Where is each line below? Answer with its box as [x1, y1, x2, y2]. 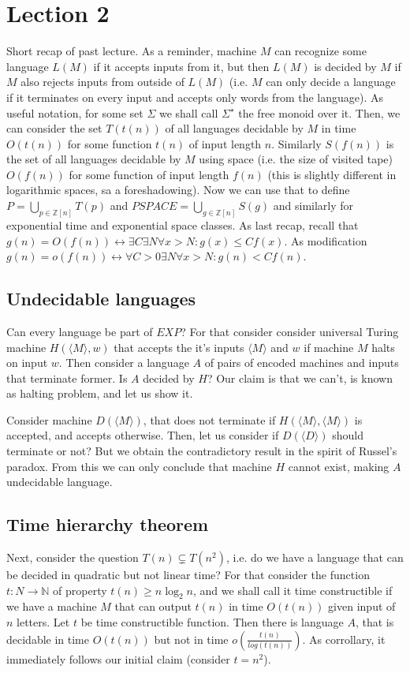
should [332, 427, 363, 443]
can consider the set [6, 120, 102, 136]
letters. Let [17, 614, 70, 630]
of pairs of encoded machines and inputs [204, 354, 399, 371]
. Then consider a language [58, 354, 189, 371]
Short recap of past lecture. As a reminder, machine [6, 43, 257, 59]
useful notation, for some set [6, 104, 143, 121]
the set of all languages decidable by [6, 151, 181, 167]
